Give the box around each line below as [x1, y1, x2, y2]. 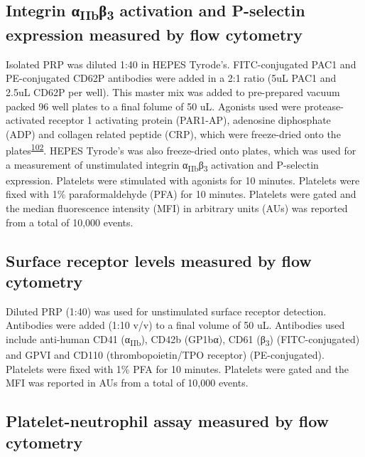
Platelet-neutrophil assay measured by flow [6, 410, 329, 432]
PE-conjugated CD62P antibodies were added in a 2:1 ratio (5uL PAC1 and [6, 70, 337, 85]
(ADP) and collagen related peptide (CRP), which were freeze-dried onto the [6, 126, 341, 141]
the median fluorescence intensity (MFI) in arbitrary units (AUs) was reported [6, 201, 348, 216]
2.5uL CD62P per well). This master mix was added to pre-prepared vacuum [6, 85, 340, 100]
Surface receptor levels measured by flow [6, 249, 312, 271]
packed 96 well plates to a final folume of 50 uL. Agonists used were [6, 98, 301, 113]
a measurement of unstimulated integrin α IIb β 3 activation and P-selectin [6, 157, 319, 174]
